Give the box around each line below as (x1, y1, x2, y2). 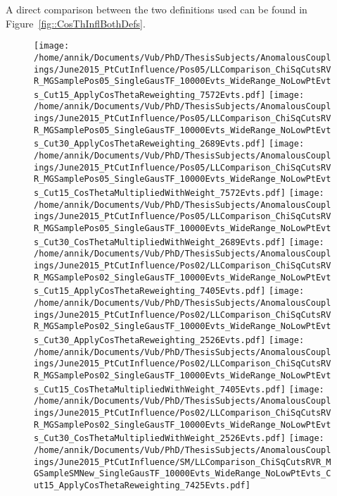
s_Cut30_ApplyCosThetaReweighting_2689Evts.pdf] (34, 139, 266, 149)
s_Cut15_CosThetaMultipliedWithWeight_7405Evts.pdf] (34, 384, 286, 395)
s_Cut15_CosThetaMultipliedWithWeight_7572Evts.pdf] (34, 188, 286, 199)
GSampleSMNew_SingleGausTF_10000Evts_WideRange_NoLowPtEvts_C (34, 469, 331, 479)
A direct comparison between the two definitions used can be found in (6, 2, 307, 16)
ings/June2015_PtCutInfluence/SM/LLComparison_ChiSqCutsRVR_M (34, 457, 331, 467)
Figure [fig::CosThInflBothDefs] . (6, 15, 146, 30)
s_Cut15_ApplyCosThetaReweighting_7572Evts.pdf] (34, 89, 266, 100)
